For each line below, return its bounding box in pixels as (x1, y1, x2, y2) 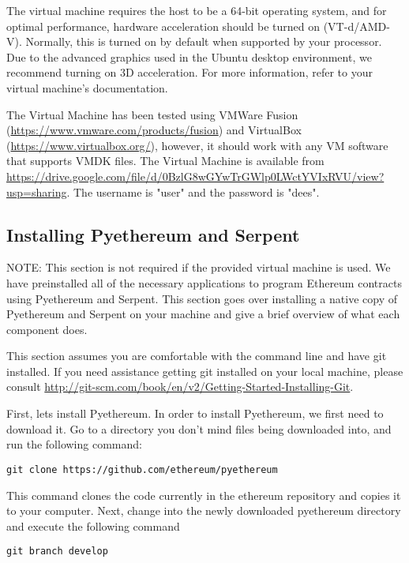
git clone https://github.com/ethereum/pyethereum (6, 464, 278, 475)
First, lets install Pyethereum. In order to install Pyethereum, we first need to (6, 405, 384, 422)
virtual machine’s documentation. (6, 79, 168, 96)
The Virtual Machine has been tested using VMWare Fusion (6, 106, 298, 122)
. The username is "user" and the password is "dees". (66, 183, 320, 200)
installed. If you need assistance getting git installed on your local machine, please (6, 362, 403, 379)
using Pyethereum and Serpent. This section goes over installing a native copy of (6, 290, 397, 306)
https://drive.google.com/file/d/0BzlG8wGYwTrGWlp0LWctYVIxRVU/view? (6, 167, 385, 184)
